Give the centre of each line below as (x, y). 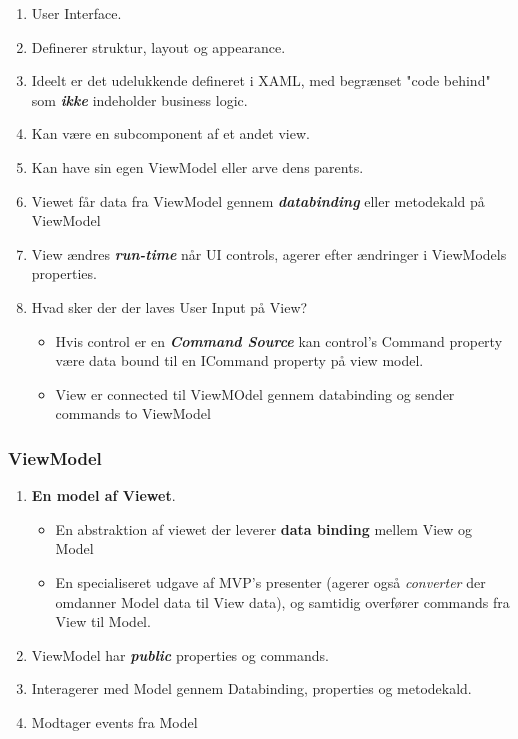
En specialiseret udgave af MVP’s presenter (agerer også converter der (270, 581)
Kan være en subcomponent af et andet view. (170, 133)
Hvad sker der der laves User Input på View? (169, 306)
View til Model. (103, 621)
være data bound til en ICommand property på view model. (239, 360)
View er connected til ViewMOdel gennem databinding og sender (255, 393)
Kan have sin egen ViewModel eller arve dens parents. (197, 166)
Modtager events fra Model (114, 721)
